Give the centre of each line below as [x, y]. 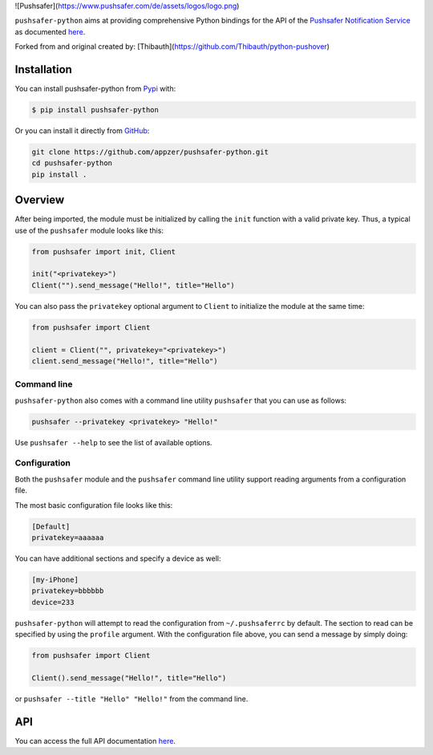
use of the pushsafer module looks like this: [89, 230]
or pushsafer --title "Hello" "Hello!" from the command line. [132, 699]
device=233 [53, 602]
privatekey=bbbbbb [68, 591]
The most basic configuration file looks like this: [94, 505]
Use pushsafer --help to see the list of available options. [113, 442]
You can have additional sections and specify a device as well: [118, 558]
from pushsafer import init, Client [104, 252]
